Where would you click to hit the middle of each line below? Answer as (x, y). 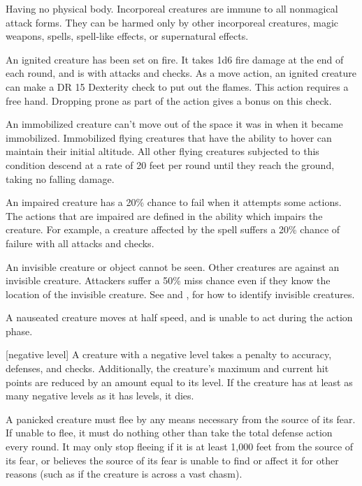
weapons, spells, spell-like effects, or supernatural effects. (127, 36)
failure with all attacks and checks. (80, 243)
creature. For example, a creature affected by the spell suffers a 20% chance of (173, 229)
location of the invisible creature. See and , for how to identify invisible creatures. (180, 294)
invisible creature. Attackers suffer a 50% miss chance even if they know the (168, 280)
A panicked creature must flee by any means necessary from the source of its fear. (181, 419)
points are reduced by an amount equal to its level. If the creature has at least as (179, 382)
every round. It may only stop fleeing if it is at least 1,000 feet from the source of (180, 447)
